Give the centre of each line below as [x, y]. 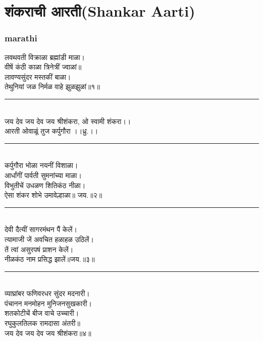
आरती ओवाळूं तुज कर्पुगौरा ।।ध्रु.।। [51, 131]
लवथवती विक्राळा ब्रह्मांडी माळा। [45, 57]
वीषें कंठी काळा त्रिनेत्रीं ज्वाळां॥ [43, 67]
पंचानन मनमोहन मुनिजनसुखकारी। [48, 303]
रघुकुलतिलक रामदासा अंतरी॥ [42, 323]
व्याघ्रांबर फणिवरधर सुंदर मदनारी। [47, 293]
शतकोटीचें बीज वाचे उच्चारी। [42, 313]
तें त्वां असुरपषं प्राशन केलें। [39, 249]
